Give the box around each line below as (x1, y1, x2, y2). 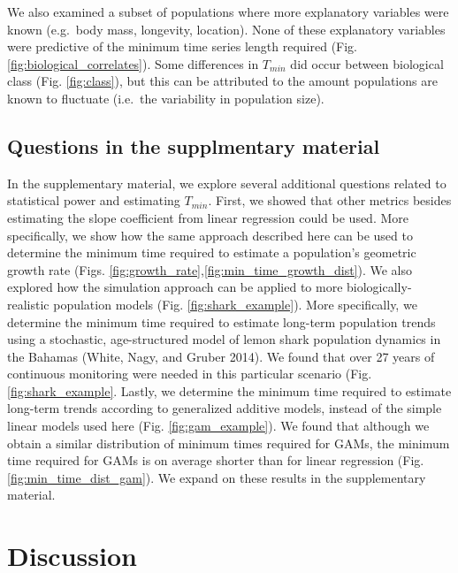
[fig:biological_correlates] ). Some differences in (7, 54, 259, 73)
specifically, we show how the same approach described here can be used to (7, 225, 413, 244)
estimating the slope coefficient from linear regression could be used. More (7, 208, 408, 226)
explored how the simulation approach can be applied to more (7, 278, 343, 296)
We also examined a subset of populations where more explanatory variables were (7, 3, 449, 20)
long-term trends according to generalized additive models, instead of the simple (7, 399, 442, 417)
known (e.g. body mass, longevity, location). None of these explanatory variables (7, 19, 446, 38)
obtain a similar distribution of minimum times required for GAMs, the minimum (7, 433, 450, 452)
